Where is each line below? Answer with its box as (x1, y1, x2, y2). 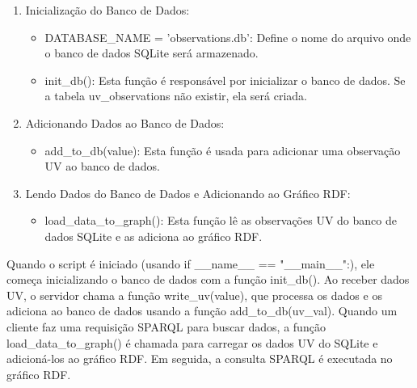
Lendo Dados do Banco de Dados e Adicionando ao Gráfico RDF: (25, 184, 351, 201)
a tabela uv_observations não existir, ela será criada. (44, 87, 308, 104)
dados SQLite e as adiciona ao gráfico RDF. (44, 227, 263, 244)
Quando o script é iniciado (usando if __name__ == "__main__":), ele (6, 255, 375, 272)
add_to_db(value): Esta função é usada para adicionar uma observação (44, 141, 401, 158)
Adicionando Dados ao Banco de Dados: (25, 114, 225, 131)
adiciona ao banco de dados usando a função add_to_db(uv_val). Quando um (6, 302, 398, 319)
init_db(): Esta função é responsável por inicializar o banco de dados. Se (44, 71, 406, 88)
